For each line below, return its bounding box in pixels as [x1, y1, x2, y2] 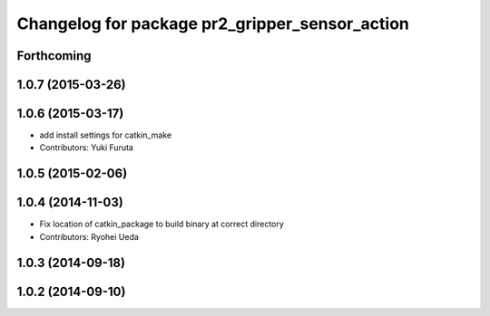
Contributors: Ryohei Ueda [39, 231, 140, 242]
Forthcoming [16, 48, 92, 63]
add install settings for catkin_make [39, 129, 172, 140]
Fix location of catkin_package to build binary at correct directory [39, 218, 285, 230]
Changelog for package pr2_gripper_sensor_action [16, 14, 410, 34]
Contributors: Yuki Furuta [39, 142, 133, 153]
